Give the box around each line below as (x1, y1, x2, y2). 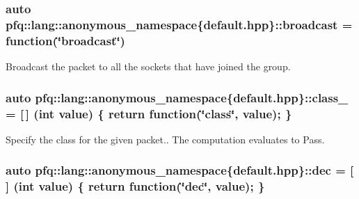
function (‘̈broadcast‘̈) (6, 31, 125, 49)
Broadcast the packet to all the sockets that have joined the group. (6, 59, 291, 74)
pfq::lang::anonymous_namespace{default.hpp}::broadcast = (6, 15, 353, 33)
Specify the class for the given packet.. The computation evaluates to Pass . (6, 132, 325, 146)
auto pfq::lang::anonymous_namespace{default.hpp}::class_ (6, 88, 349, 106)
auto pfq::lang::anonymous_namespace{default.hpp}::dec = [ (6, 161, 354, 179)
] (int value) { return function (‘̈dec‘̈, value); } (6, 177, 265, 195)
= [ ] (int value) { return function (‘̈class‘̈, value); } (6, 104, 292, 122)
